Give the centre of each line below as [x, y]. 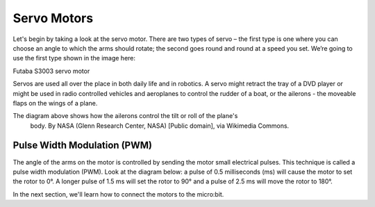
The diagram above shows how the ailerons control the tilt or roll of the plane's [125, 116]
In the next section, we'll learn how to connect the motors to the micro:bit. [118, 194]
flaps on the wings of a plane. [55, 103]
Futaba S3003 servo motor [51, 71]
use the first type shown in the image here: [74, 58]
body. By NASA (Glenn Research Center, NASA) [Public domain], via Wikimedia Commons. [160, 126]
